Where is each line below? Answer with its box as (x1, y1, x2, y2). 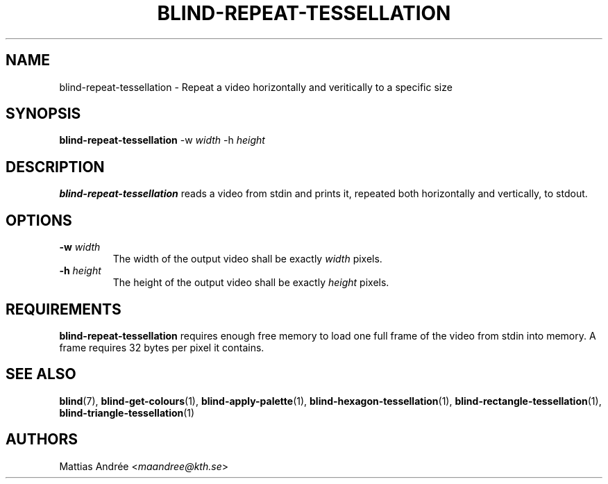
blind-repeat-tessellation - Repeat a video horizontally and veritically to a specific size (59, 81, 453, 93)
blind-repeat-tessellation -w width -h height (59, 134, 265, 147)
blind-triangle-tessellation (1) (59, 406, 195, 419)
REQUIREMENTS (6, 300, 121, 318)
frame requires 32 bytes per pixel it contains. (59, 341, 264, 353)
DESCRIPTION (6, 158, 105, 176)
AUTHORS (6, 431, 78, 449)
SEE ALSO (6, 365, 76, 383)
